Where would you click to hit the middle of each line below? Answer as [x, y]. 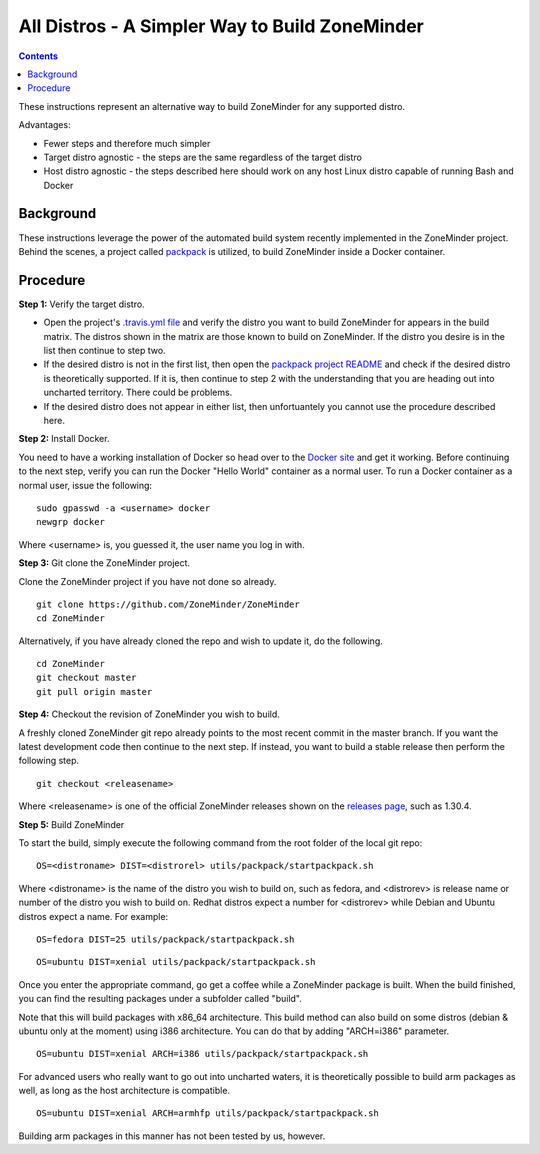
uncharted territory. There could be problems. [138, 392]
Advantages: [44, 125]
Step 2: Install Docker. [64, 439]
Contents [38, 56]
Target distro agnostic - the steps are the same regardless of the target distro [202, 157]
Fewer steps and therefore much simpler [127, 143]
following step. [49, 761]
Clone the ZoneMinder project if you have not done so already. [147, 581]
